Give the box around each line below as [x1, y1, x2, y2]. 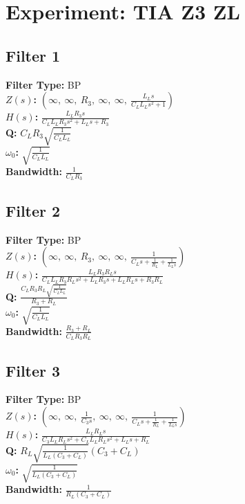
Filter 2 [6, 199, 61, 221]
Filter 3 [6, 359, 61, 381]
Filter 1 [6, 44, 61, 66]
